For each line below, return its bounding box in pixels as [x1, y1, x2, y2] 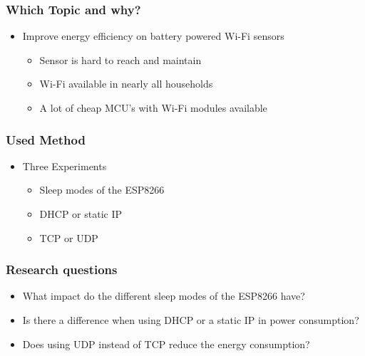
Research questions [6, 261, 118, 278]
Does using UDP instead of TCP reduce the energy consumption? [22, 336, 310, 351]
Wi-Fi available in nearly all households [39, 76, 213, 91]
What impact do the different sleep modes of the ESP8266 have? [22, 288, 305, 303]
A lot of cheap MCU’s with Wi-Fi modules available [39, 100, 267, 115]
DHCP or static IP [39, 206, 123, 221]
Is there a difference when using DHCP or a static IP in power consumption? [22, 313, 359, 327]
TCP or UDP [39, 230, 98, 245]
